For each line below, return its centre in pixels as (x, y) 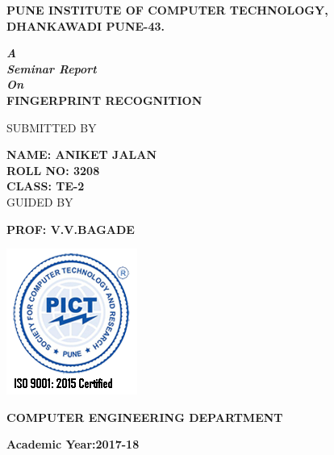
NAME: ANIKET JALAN (82, 154)
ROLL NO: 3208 (53, 170)
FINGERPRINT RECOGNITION (104, 100)
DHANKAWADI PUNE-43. (86, 25)
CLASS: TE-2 (46, 186)
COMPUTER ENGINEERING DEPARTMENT (145, 417)
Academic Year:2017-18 (73, 444)
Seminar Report (52, 68)
